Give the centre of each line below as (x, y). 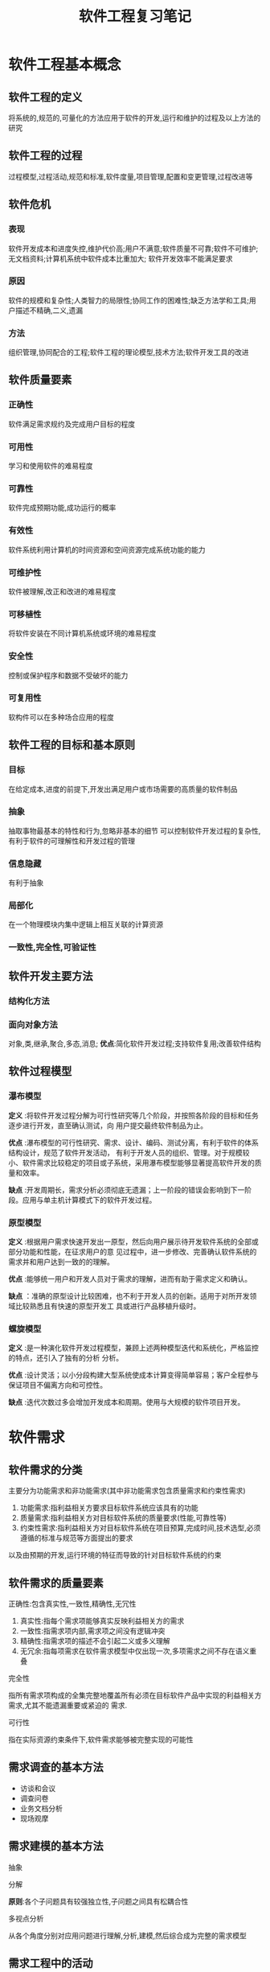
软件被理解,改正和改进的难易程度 (62, 591)
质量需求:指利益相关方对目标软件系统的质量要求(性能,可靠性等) (123, 1518)
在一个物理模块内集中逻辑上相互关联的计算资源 (86, 924)
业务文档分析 (41, 1808)
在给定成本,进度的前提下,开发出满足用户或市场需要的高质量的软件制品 (123, 788)
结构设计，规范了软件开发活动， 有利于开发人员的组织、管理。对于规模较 (129, 1152)
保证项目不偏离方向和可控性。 (57, 1385)
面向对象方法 (33, 1024)
